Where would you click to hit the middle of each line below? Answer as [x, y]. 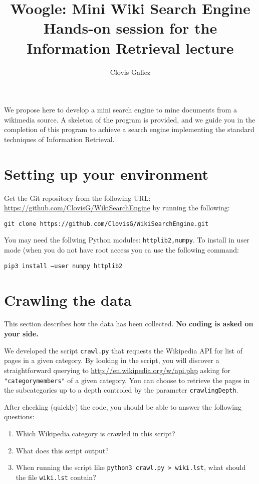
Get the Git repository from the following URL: [77, 198]
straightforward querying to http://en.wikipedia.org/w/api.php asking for [117, 370]
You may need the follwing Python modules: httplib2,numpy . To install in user [127, 240]
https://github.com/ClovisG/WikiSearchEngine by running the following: [117, 208]
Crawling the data [68, 299]
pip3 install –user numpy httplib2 [63, 266]
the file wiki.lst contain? [56, 477]
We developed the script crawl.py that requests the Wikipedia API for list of [123, 350]
